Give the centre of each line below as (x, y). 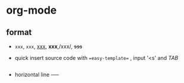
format (19, 32)
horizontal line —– (37, 74)
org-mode (31, 10)
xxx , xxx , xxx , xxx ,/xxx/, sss (48, 46)
